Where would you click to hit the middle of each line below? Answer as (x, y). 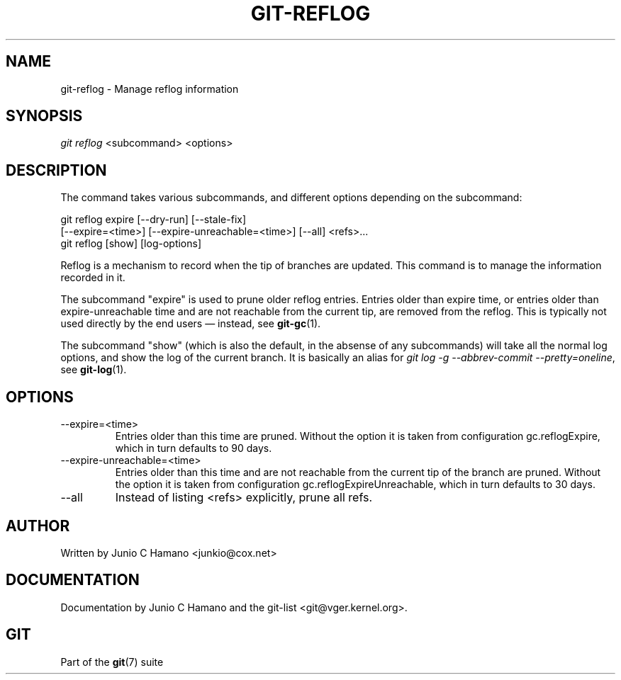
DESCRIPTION (56, 170)
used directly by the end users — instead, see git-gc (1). (191, 324)
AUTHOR (38, 526)
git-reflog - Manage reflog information (150, 89)
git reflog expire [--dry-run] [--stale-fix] (153, 220)
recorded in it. (93, 278)
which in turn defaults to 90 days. (194, 448)
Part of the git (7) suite (112, 662)
